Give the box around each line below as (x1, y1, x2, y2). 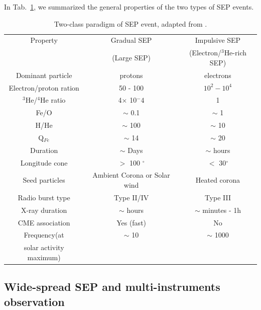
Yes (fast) (116, 217, 147, 227)
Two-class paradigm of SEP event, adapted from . (54, 18, 207, 29)
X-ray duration (21, 204, 67, 215)
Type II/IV (113, 192, 149, 202)
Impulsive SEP (195, 35, 241, 45)
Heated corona (195, 175, 240, 185)
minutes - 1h (202, 204, 241, 215)
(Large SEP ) (112, 52, 151, 63)
